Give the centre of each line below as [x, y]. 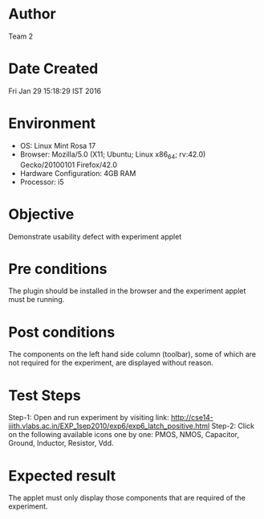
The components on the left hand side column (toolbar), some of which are [132, 354]
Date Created [53, 69]
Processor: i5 [42, 182]
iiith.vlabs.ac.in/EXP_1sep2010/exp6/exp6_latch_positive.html [109, 426]
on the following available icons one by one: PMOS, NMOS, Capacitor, [124, 435]
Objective [41, 214]
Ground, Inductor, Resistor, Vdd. [61, 443]
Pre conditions [58, 269]
